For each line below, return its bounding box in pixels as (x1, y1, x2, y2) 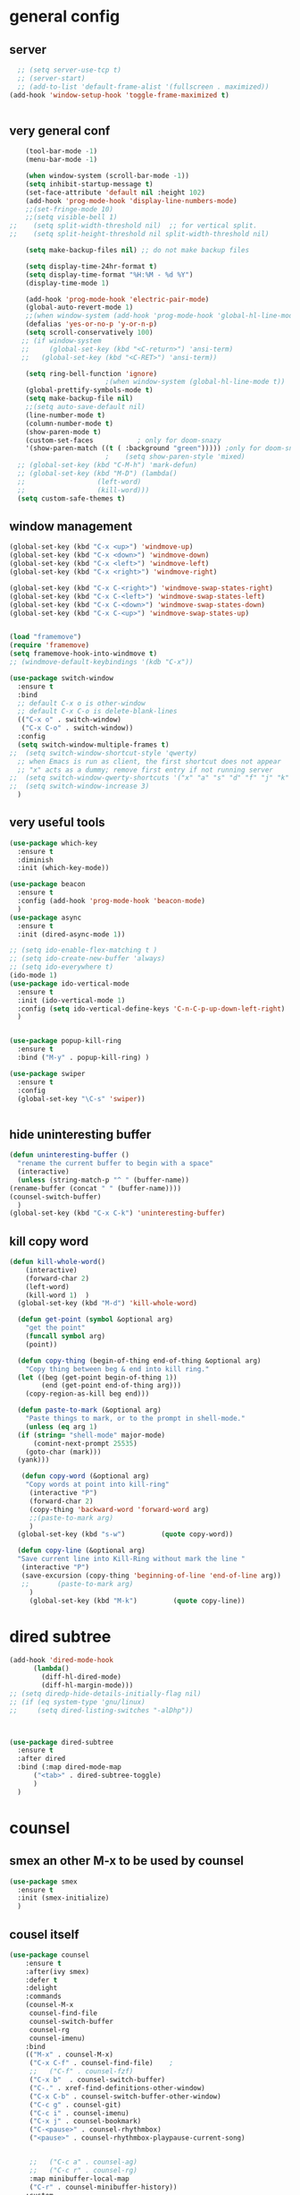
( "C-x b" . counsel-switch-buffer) (29, 2075, 166, 2085)
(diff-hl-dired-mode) (41, 1672, 122, 1682)
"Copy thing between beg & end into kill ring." (25, 1364, 210, 1373)
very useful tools (9, 815, 105, 830)
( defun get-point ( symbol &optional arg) (17, 1315, 174, 1324)
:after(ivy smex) (25, 1967, 90, 1976)
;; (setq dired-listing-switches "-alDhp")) (9, 1705, 194, 1715)
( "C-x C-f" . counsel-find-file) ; (29, 2059, 174, 2068)
